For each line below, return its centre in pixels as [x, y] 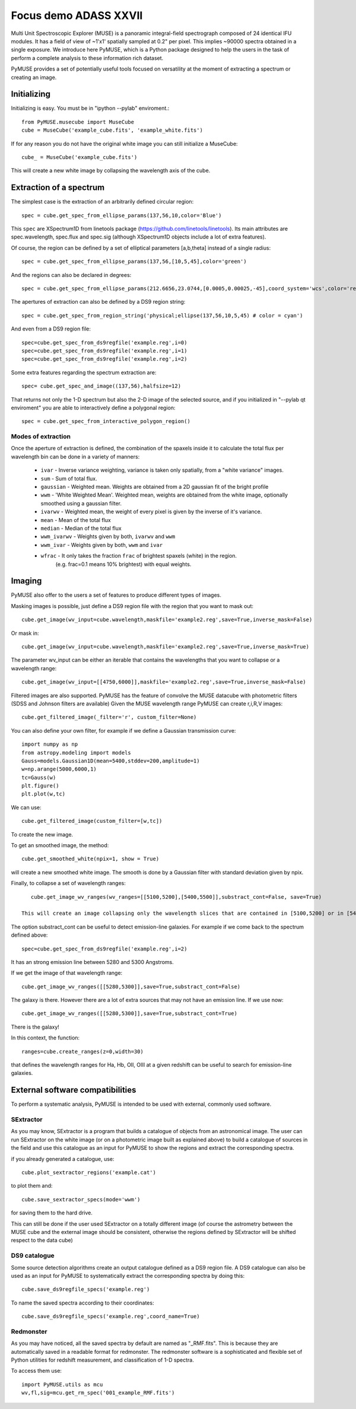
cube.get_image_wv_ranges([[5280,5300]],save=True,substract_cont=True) [129, 1014]
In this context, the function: [45, 1038]
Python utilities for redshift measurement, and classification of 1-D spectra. [102, 1360]
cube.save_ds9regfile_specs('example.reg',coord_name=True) [111, 1316]
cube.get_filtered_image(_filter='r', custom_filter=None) [109, 717]
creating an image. [34, 77]
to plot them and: [32, 1186]
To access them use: [36, 1371]
